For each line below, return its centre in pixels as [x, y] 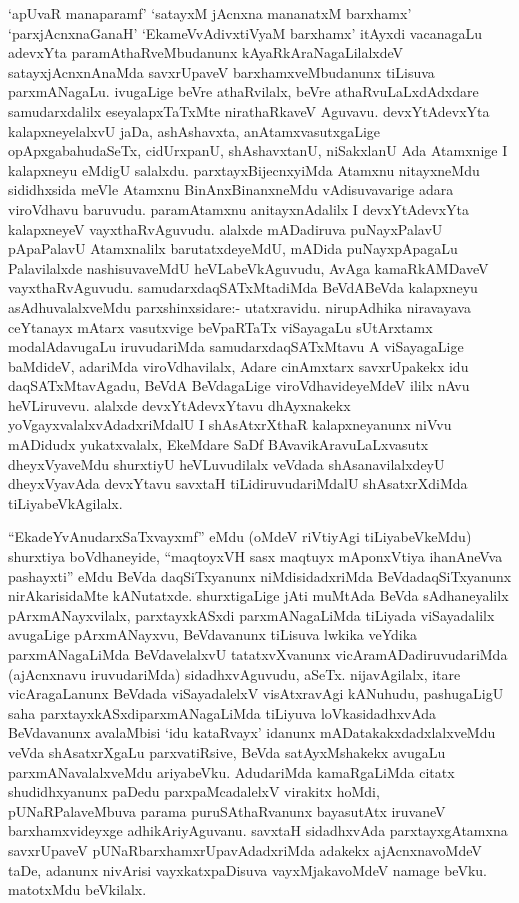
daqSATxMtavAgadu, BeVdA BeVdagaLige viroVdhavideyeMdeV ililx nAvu [239, 385]
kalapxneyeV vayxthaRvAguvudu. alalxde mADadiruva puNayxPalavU [225, 228]
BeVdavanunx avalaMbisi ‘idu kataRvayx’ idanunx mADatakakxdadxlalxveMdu [252, 732]
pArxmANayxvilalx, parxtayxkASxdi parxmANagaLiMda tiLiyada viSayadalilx [251, 614]
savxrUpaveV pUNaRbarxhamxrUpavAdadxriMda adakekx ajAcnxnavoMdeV [245, 849]
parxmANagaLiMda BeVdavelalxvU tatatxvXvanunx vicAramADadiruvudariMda [258, 654]
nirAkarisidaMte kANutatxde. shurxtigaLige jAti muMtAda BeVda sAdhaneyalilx [258, 595]
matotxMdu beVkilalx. [77, 889]
